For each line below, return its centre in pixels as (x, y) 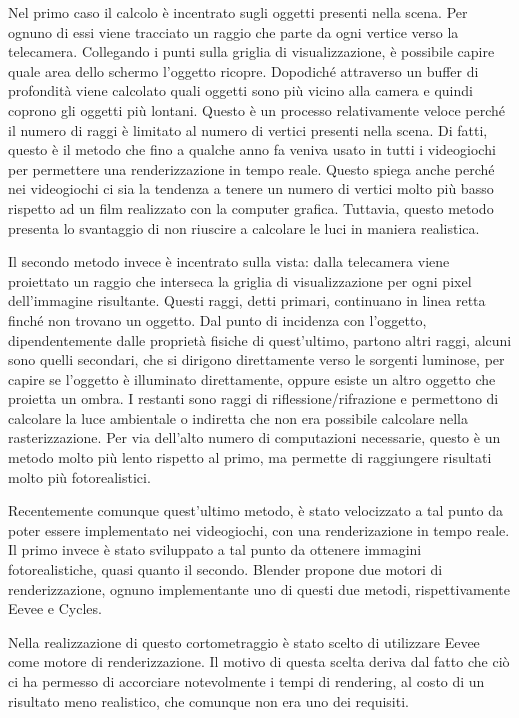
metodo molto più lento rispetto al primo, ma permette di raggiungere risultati (250, 457)
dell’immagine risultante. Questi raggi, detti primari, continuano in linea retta (247, 300)
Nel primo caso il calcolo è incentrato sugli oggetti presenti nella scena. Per (238, 12)
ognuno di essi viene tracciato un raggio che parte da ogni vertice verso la (233, 31)
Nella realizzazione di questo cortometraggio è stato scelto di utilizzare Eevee (244, 641)
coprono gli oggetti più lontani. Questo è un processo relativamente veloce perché (256, 109)
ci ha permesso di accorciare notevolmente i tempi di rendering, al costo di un (246, 681)
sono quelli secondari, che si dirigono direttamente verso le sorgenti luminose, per (256, 359)
